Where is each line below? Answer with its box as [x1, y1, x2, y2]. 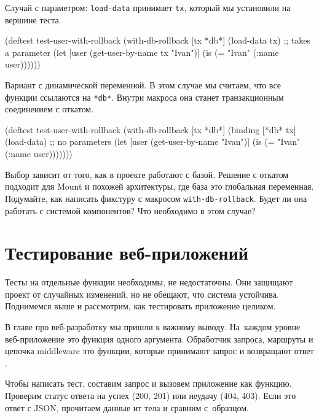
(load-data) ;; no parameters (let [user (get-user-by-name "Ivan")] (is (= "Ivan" [5, 135, 301, 148]
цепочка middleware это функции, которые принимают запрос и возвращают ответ [5, 344, 314, 357]
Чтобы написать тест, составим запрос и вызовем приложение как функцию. [5, 377, 292, 390]
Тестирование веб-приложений [5, 240, 248, 265]
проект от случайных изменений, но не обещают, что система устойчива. [5, 287, 279, 300]
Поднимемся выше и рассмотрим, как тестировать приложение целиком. [5, 300, 276, 312]
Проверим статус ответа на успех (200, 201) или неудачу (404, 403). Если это [5, 389, 296, 401]
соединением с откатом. [5, 103, 94, 115]
